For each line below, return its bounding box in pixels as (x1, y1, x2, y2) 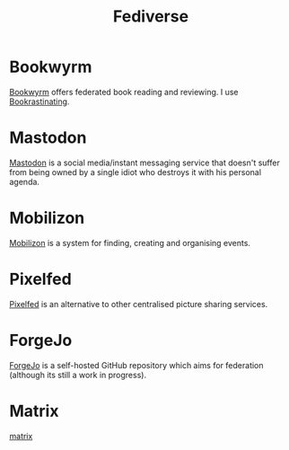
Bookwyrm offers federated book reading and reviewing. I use (9, 86, 240, 97)
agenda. (9, 176, 40, 187)
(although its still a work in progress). (9, 369, 146, 380)
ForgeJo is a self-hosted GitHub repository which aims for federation (9, 359, 264, 370)
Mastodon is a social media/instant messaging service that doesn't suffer (9, 157, 280, 168)
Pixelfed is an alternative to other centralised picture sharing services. (9, 298, 268, 309)
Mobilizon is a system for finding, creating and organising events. (9, 237, 251, 248)
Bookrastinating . (9, 96, 70, 107)
